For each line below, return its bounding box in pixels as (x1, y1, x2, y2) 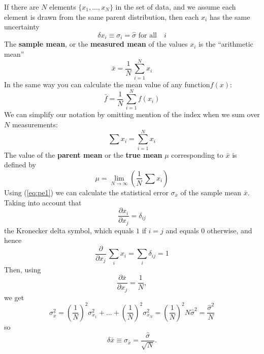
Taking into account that (4, 197, 82, 207)
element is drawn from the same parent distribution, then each (4, 11, 199, 22)
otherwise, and (207, 225, 252, 235)
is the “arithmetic (198, 39, 253, 49)
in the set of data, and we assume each (115, 2, 236, 12)
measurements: (12, 119, 58, 130)
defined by (4, 159, 37, 170)
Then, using (4, 264, 41, 274)
